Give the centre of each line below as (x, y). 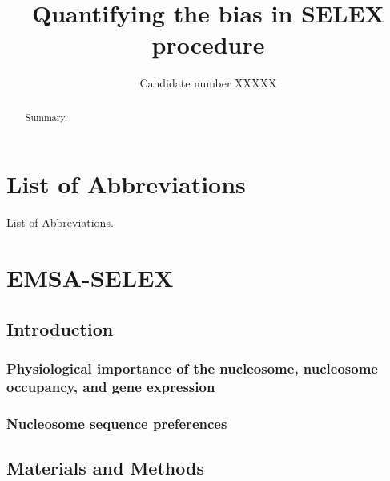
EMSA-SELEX (90, 278)
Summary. (46, 117)
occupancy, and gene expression (111, 386)
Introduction (60, 328)
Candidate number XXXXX (208, 83)
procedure (208, 44)
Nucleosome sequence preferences (117, 423)
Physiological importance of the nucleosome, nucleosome (192, 368)
